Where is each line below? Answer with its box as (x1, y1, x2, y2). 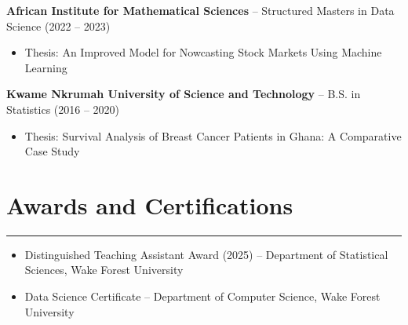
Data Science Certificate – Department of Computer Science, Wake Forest (24, 288, 381, 305)
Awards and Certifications (6, 188, 293, 221)
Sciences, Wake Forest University (24, 261, 184, 278)
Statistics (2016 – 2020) (6, 100, 120, 117)
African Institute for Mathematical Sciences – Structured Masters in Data (6, 2, 395, 18)
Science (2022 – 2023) (6, 17, 111, 34)
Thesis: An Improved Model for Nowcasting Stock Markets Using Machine (24, 44, 382, 60)
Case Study (24, 143, 80, 159)
